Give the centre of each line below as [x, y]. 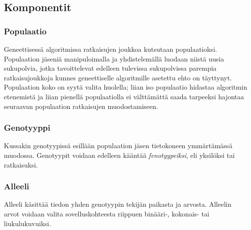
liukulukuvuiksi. [28, 223]
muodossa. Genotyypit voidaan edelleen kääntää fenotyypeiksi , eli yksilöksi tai [119, 155]
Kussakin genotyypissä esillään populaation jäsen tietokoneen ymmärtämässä [118, 146]
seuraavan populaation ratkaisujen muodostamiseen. [81, 106]
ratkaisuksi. [21, 164]
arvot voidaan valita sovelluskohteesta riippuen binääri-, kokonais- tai [107, 213]
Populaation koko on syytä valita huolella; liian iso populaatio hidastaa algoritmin [125, 87]
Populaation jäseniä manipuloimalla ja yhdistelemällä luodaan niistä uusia [114, 58]
